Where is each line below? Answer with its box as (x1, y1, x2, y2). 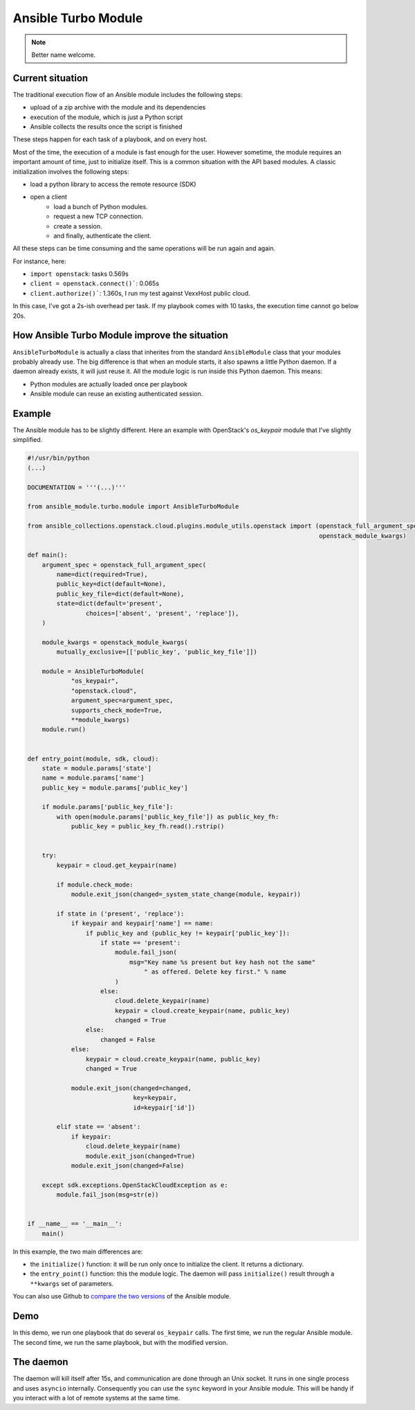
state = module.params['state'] (41, 764, 152, 772)
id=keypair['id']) (133, 1103, 196, 1112)
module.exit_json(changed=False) (71, 1161, 185, 1170)
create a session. (53, 222, 102, 230)
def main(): (27, 551, 68, 559)
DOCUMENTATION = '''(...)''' (27, 483, 127, 491)
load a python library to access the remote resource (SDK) (30, 180, 196, 188)
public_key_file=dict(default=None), (56, 589, 185, 598)
